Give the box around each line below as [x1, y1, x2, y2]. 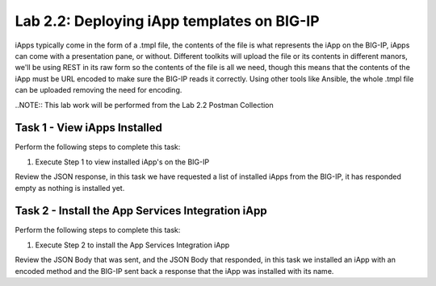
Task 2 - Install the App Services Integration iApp [15, 204, 267, 218]
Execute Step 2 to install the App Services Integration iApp [35, 240, 230, 250]
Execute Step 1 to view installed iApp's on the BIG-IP [35, 157, 210, 167]
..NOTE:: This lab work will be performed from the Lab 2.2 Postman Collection [15, 100, 274, 110]
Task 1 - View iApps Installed [15, 121, 163, 135]
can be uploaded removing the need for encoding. [15, 85, 182, 95]
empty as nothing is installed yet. [15, 183, 125, 193]
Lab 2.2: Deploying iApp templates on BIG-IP [15, 12, 320, 30]
